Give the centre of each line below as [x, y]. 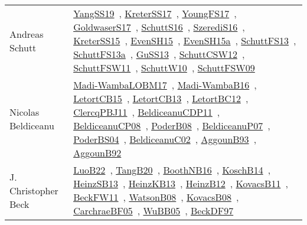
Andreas [27, 34]
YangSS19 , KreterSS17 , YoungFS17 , [155, 13]
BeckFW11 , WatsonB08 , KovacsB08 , [156, 197]
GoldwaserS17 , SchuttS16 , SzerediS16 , [159, 27]
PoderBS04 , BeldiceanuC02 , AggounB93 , [165, 139]
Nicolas [25, 112]
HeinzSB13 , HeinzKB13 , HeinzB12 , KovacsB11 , [181, 183]
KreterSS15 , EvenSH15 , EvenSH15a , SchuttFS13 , [185, 40]
